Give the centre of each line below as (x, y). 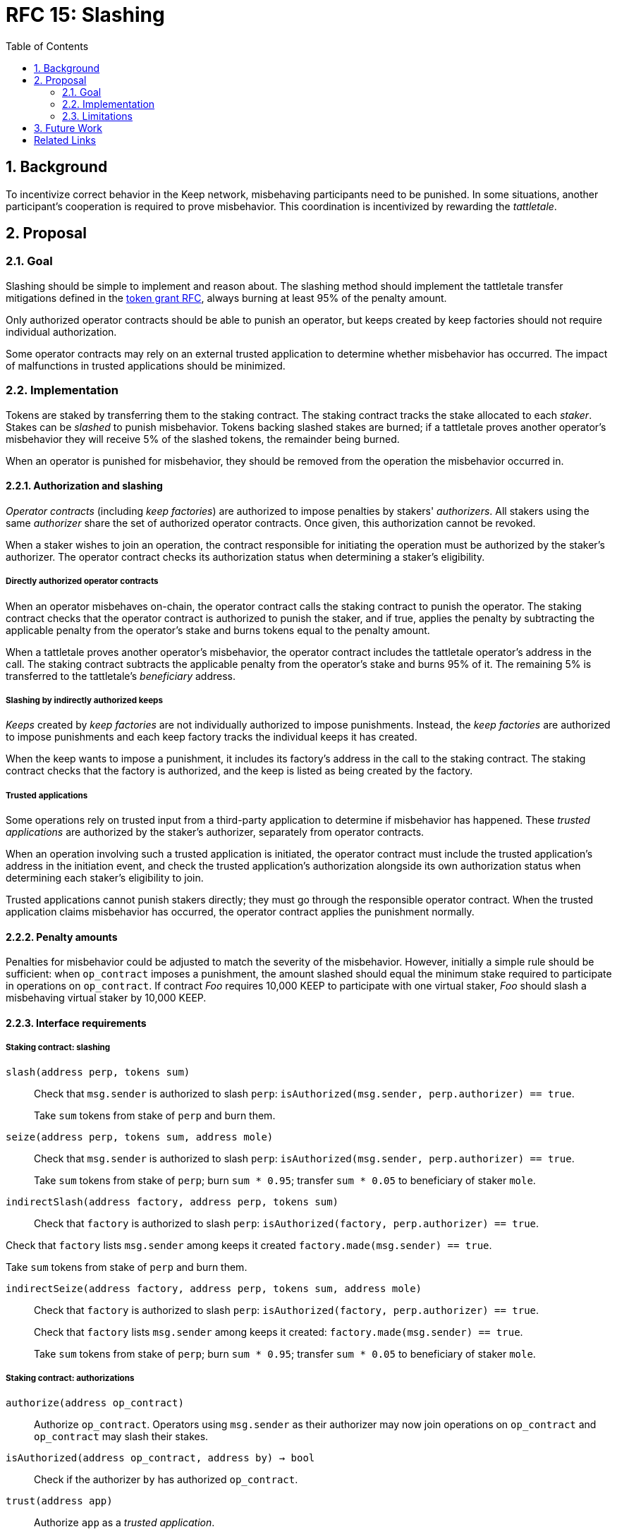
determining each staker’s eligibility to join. (105, 878)
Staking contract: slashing (58, 1048)
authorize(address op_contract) (95, 1402)
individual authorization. (61, 331)
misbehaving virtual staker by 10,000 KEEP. (106, 998)
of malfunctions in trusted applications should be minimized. (146, 365)
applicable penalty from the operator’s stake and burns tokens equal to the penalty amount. (218, 630)
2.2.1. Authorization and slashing (84, 486)
